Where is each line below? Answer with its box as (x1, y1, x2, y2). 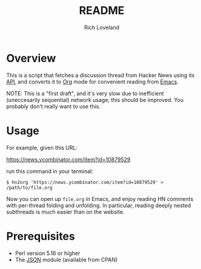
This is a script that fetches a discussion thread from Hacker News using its (6, 71, 195, 79)
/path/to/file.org (6, 185, 53, 191)
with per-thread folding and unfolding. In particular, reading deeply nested (6, 202, 191, 209)
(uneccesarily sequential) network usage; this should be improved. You (6, 96, 184, 103)
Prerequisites (6, 229, 76, 243)
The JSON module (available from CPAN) (15, 256, 118, 263)
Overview (6, 51, 56, 65)
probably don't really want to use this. (6, 103, 101, 110)
